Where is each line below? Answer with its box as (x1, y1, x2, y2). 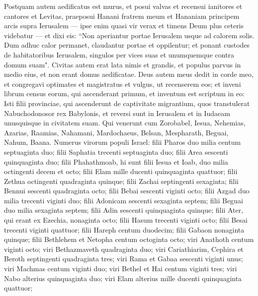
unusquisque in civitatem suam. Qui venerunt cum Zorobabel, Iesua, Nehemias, (4, 118, 246, 128)
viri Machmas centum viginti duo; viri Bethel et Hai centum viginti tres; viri (4, 263, 237, 274)
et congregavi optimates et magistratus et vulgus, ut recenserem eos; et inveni (4, 78, 241, 89)
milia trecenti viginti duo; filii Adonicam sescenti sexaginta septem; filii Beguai (4, 195, 243, 205)
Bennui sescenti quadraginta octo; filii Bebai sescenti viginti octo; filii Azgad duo (4, 185, 250, 196)
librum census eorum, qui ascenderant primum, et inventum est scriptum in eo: (4, 88, 245, 99)
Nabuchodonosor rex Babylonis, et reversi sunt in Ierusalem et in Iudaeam (4, 108, 230, 118)
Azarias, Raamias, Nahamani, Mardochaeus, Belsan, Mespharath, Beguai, (4, 127, 229, 137)
